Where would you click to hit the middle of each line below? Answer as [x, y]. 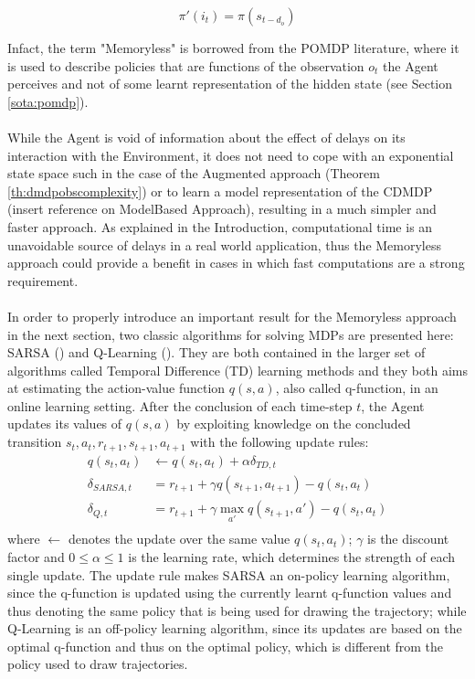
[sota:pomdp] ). [48, 101]
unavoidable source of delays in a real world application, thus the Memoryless [224, 244]
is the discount [408, 539]
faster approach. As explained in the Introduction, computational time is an [220, 226]
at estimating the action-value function [116, 388]
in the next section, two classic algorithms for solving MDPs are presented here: [231, 334]
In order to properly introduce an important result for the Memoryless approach [232, 316]
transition [35, 442]
